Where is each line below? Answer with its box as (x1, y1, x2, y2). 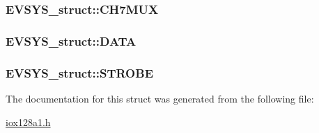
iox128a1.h (6, 114, 51, 129)
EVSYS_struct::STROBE (6, 64, 154, 81)
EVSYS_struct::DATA (6, 32, 137, 49)
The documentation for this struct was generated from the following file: (6, 91, 314, 105)
